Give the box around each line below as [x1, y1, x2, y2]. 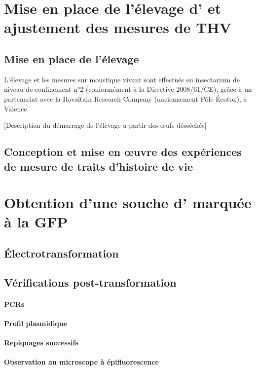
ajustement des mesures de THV [4, 17, 232, 37]
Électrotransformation [4, 245, 119, 260]
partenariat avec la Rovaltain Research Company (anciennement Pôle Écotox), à [4, 93, 247, 104]
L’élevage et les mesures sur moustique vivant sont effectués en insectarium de [4, 74, 240, 84]
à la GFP [4, 212, 68, 232]
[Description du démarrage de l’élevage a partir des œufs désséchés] [4, 120, 207, 130]
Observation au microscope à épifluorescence [4, 357, 159, 367]
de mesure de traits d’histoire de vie [4, 158, 193, 174]
